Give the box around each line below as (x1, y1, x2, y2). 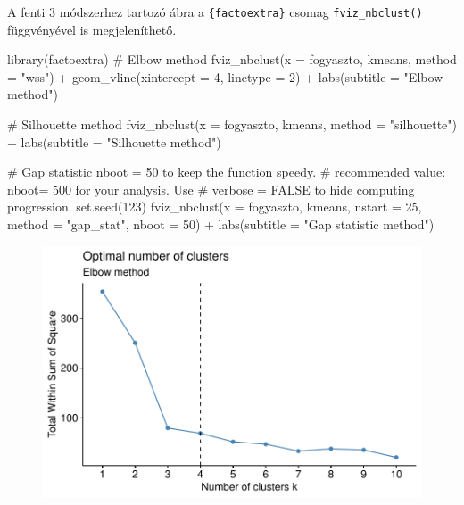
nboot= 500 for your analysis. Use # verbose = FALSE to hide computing (7, 179, 415, 198)
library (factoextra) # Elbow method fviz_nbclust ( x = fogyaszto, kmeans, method (7, 50, 457, 69)
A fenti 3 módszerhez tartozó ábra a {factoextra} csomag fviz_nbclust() (7, 3, 423, 21)
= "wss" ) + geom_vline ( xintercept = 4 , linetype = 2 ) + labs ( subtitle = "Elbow (7, 67, 443, 86)
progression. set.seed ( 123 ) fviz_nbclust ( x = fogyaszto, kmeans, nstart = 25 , (7, 197, 422, 216)
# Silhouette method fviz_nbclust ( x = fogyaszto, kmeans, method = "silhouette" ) (7, 115, 457, 134)
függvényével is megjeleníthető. (7, 20, 177, 38)
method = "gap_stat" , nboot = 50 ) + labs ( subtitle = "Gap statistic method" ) (7, 215, 435, 233)
